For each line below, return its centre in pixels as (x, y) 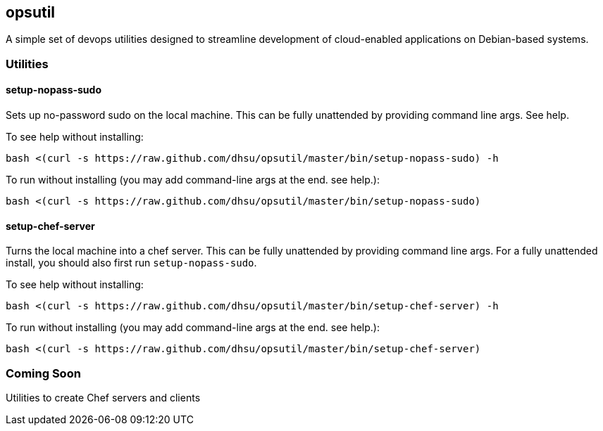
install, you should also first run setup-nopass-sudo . (131, 263)
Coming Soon (43, 373)
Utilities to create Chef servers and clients (103, 397)
